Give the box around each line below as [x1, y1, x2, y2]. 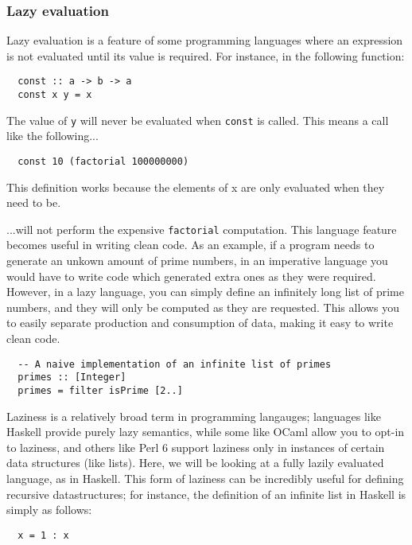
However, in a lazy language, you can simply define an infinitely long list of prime [6, 283, 404, 300]
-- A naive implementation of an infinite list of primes [17, 358, 332, 370]
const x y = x [17, 89, 92, 101]
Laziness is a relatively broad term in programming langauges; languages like [6, 407, 381, 424]
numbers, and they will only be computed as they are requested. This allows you [6, 298, 399, 315]
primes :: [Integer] [17, 372, 126, 383]
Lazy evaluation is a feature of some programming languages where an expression [6, 32, 403, 49]
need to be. [6, 194, 61, 211]
